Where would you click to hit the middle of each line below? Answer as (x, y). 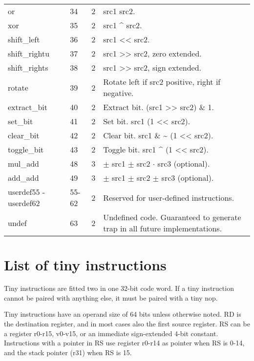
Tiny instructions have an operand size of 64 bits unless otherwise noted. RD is (123, 314)
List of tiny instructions (85, 265)
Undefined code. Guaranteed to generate (172, 217)
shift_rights (28, 67)
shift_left (24, 39)
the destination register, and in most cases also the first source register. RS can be (127, 323)
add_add (23, 178)
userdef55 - (27, 192)
